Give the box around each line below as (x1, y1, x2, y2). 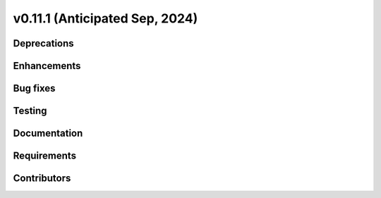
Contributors (13, 173, 71, 185)
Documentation (13, 128, 83, 140)
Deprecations (13, 37, 74, 49)
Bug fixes (13, 82, 56, 94)
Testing (13, 105, 47, 117)
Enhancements (13, 60, 81, 72)
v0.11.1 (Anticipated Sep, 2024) (13, 11, 198, 26)
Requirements (13, 150, 77, 162)
